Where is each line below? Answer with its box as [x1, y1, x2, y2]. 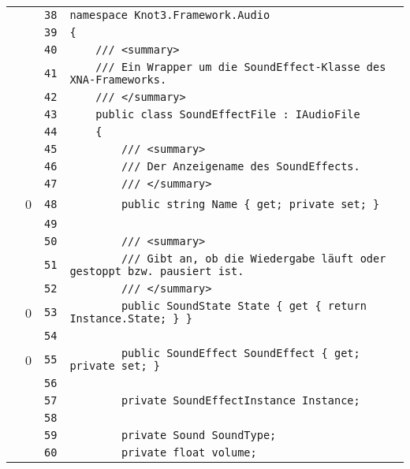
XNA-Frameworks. [69, 73, 167, 86]
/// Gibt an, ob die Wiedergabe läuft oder [121, 252, 386, 265]
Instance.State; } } [69, 312, 192, 325]
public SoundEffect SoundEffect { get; [121, 347, 360, 359]
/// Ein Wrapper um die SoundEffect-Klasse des [95, 61, 386, 73]
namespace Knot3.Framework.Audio [69, 9, 270, 21]
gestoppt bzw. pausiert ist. [69, 265, 244, 277]
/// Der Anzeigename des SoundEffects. [121, 160, 360, 173]
